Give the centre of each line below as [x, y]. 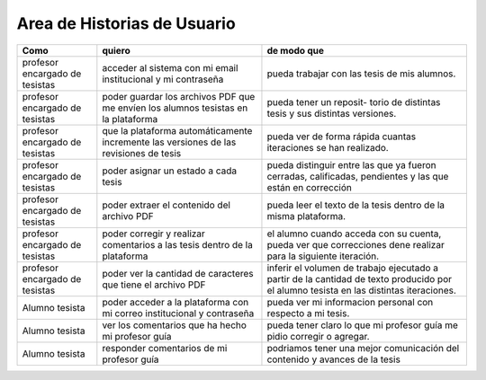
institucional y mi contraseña [163, 79]
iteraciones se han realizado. [328, 147]
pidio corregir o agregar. [318, 336]
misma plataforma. [306, 216]
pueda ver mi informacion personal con [350, 302]
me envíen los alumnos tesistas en [175, 108]
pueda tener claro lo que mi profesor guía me [362, 325]
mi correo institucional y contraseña [178, 313]
